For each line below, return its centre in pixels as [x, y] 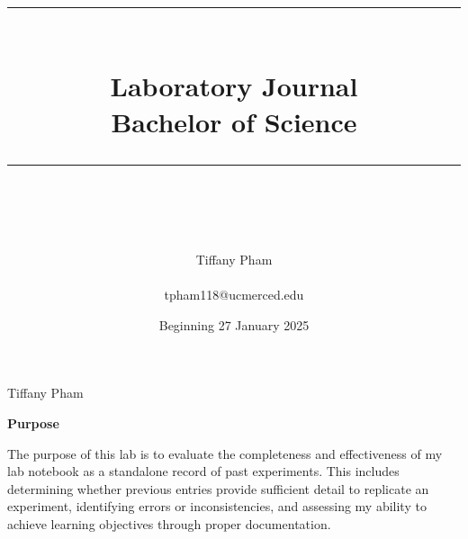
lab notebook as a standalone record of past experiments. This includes [203, 471]
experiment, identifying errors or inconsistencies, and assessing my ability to [217, 506]
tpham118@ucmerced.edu [234, 295]
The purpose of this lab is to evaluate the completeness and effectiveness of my [225, 453]
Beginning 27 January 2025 [234, 324]
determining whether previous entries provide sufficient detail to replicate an [218, 488]
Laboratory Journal [234, 86]
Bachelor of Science [234, 121]
